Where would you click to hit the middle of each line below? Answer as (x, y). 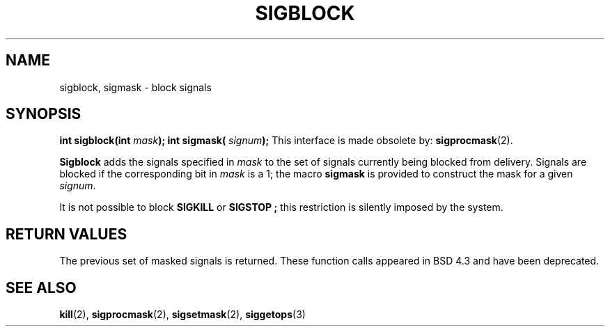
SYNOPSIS (44, 114)
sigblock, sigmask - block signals (135, 87)
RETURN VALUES (67, 234)
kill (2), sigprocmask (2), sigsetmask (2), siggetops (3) (182, 315)
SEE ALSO (41, 287)
